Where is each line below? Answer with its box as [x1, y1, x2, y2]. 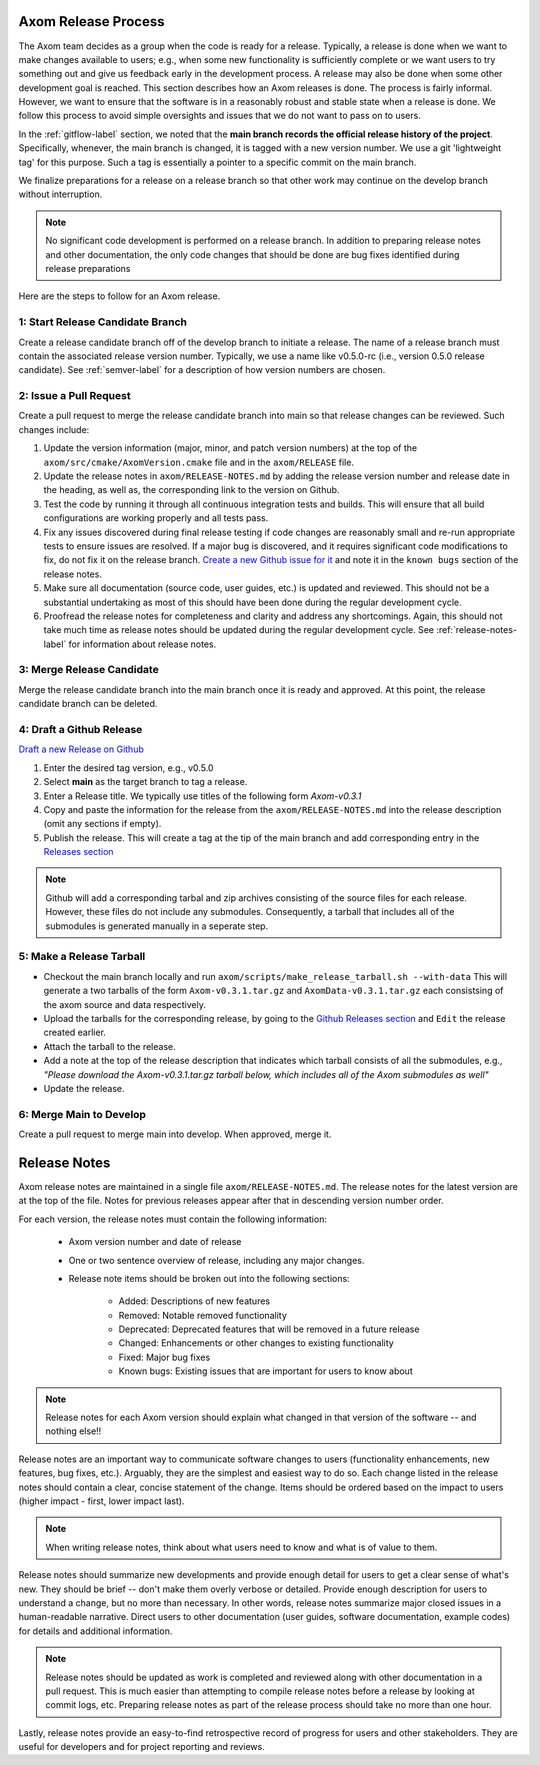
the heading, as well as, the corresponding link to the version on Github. [43, 484, 340, 496]
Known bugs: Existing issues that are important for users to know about [118, 1365, 414, 1377]
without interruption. [18, 188, 103, 200]
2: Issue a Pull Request [18, 389, 131, 403]
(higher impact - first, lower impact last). [18, 1495, 185, 1507]
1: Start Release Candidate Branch [18, 315, 187, 329]
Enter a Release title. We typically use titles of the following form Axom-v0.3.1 [43, 790, 362, 802]
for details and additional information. [18, 1625, 173, 1637]
